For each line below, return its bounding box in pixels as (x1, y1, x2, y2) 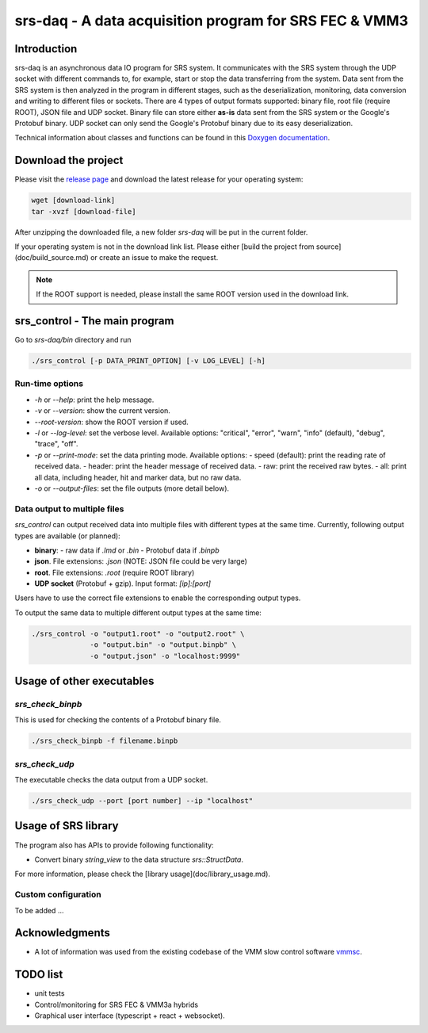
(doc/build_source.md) (14, 253, 89, 262)
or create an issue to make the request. (90, 253, 219, 262)
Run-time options (14, 378, 83, 389)
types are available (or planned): (14, 531, 120, 541)
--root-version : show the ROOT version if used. (34, 417, 189, 427)
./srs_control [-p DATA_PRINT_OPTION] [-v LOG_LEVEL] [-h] (31, 357, 266, 365)
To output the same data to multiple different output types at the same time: (14, 607, 262, 618)
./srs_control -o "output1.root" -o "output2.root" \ (31, 629, 245, 638)
